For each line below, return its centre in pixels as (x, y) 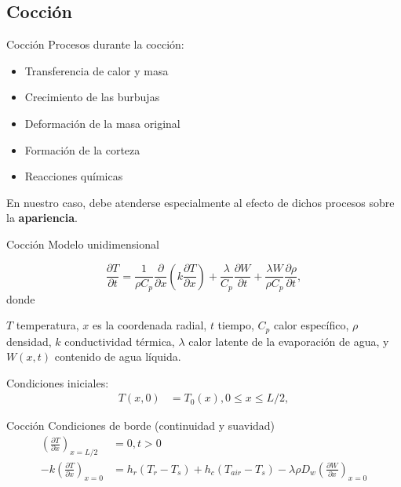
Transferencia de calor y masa (97, 70)
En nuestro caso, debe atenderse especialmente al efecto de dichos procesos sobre (200, 202)
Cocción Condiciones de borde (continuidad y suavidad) (141, 425)
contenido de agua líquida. (118, 356)
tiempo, (236, 325)
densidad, (29, 341)
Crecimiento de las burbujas (92, 97)
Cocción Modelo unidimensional (83, 243)
